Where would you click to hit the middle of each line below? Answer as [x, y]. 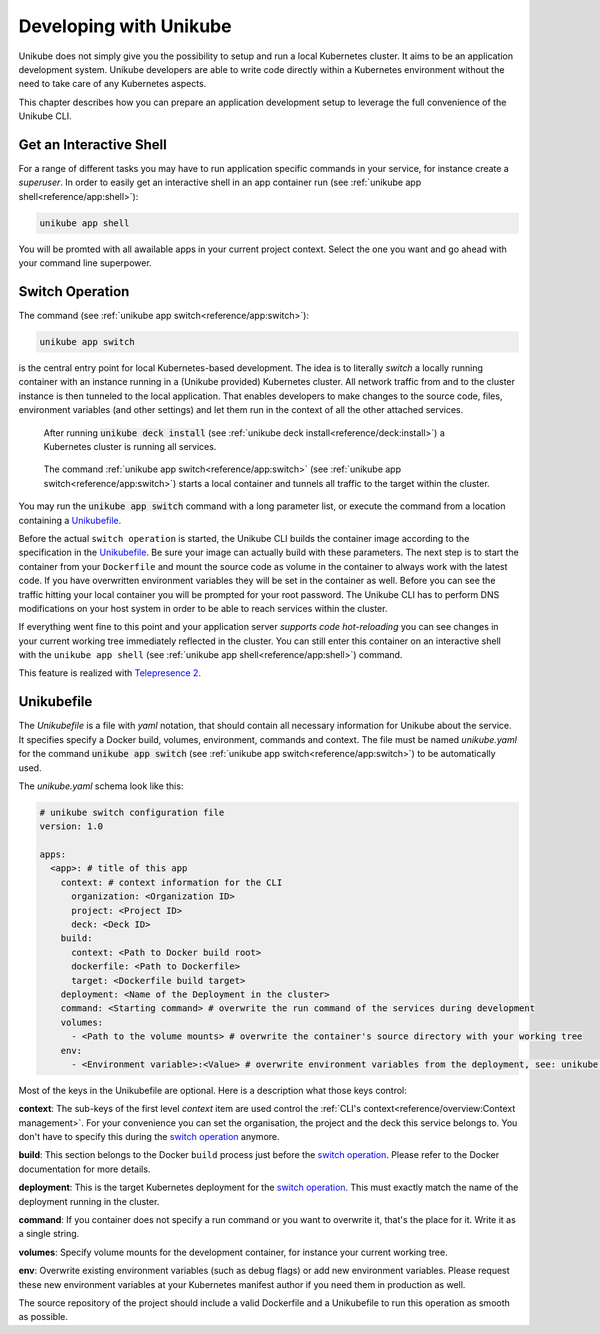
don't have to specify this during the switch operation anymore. [149, 1137]
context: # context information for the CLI [171, 882]
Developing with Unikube [125, 26]
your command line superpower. [85, 263]
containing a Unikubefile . [70, 520]
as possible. [43, 1317]
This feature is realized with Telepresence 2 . [110, 673]
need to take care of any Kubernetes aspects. [112, 84]
